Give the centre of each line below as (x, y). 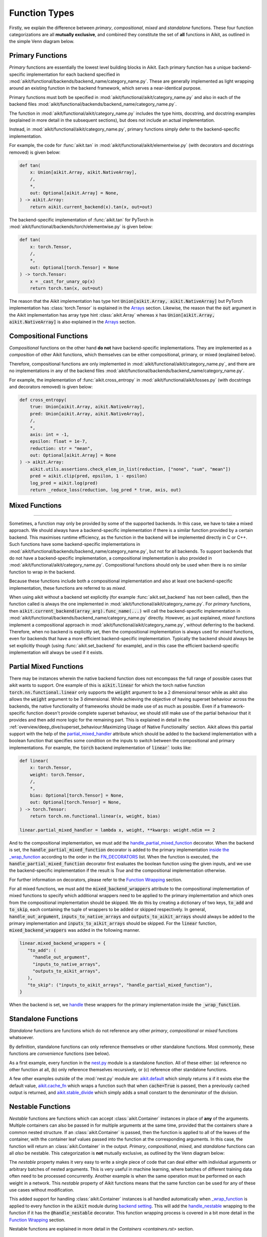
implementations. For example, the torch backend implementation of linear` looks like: (100, 748)
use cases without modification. (42, 1189)
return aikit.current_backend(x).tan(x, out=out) (91, 207)
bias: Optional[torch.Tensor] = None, (77, 795)
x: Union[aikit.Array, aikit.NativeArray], (83, 172)
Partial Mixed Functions (46, 666)
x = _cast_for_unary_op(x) (63, 281)
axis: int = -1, (49, 434)
